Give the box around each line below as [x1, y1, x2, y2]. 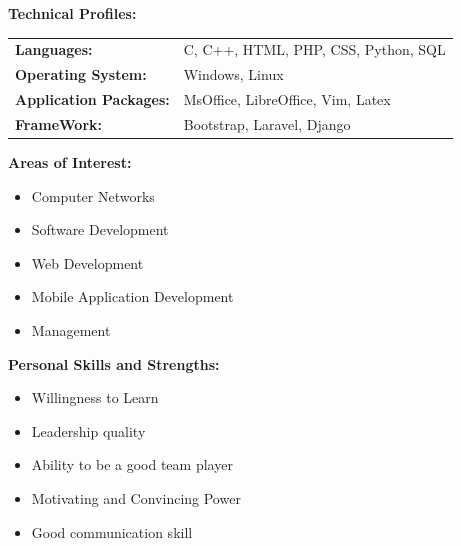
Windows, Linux [183, 64, 284, 85]
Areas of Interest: [8, 151, 132, 172]
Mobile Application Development [31, 286, 234, 307]
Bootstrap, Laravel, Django [183, 113, 351, 134]
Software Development [31, 219, 169, 240]
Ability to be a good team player [31, 454, 233, 475]
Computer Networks [31, 185, 155, 206]
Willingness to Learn [31, 387, 159, 408]
